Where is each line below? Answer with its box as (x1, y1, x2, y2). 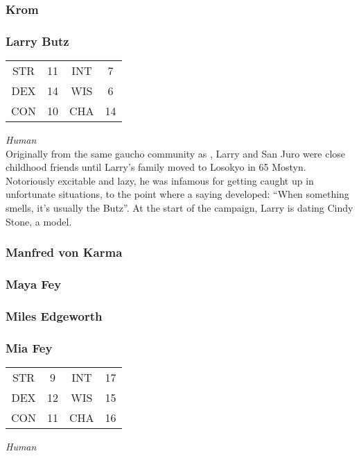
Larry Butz (6, 32, 69, 49)
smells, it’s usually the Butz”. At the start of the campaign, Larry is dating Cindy (6, 201, 353, 215)
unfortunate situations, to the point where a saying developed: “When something (6, 187, 349, 201)
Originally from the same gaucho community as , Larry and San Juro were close (6, 146, 346, 160)
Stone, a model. (6, 214, 72, 228)
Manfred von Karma (6, 244, 123, 261)
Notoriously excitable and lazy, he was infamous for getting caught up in (6, 173, 314, 187)
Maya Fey (6, 275, 62, 292)
